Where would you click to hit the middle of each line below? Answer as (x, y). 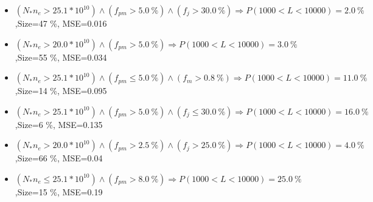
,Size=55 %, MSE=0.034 (61, 57)
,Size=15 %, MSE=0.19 (59, 191)
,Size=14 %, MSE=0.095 (61, 91)
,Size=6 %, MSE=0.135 (59, 124)
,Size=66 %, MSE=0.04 (59, 158)
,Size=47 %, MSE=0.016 (61, 23)
